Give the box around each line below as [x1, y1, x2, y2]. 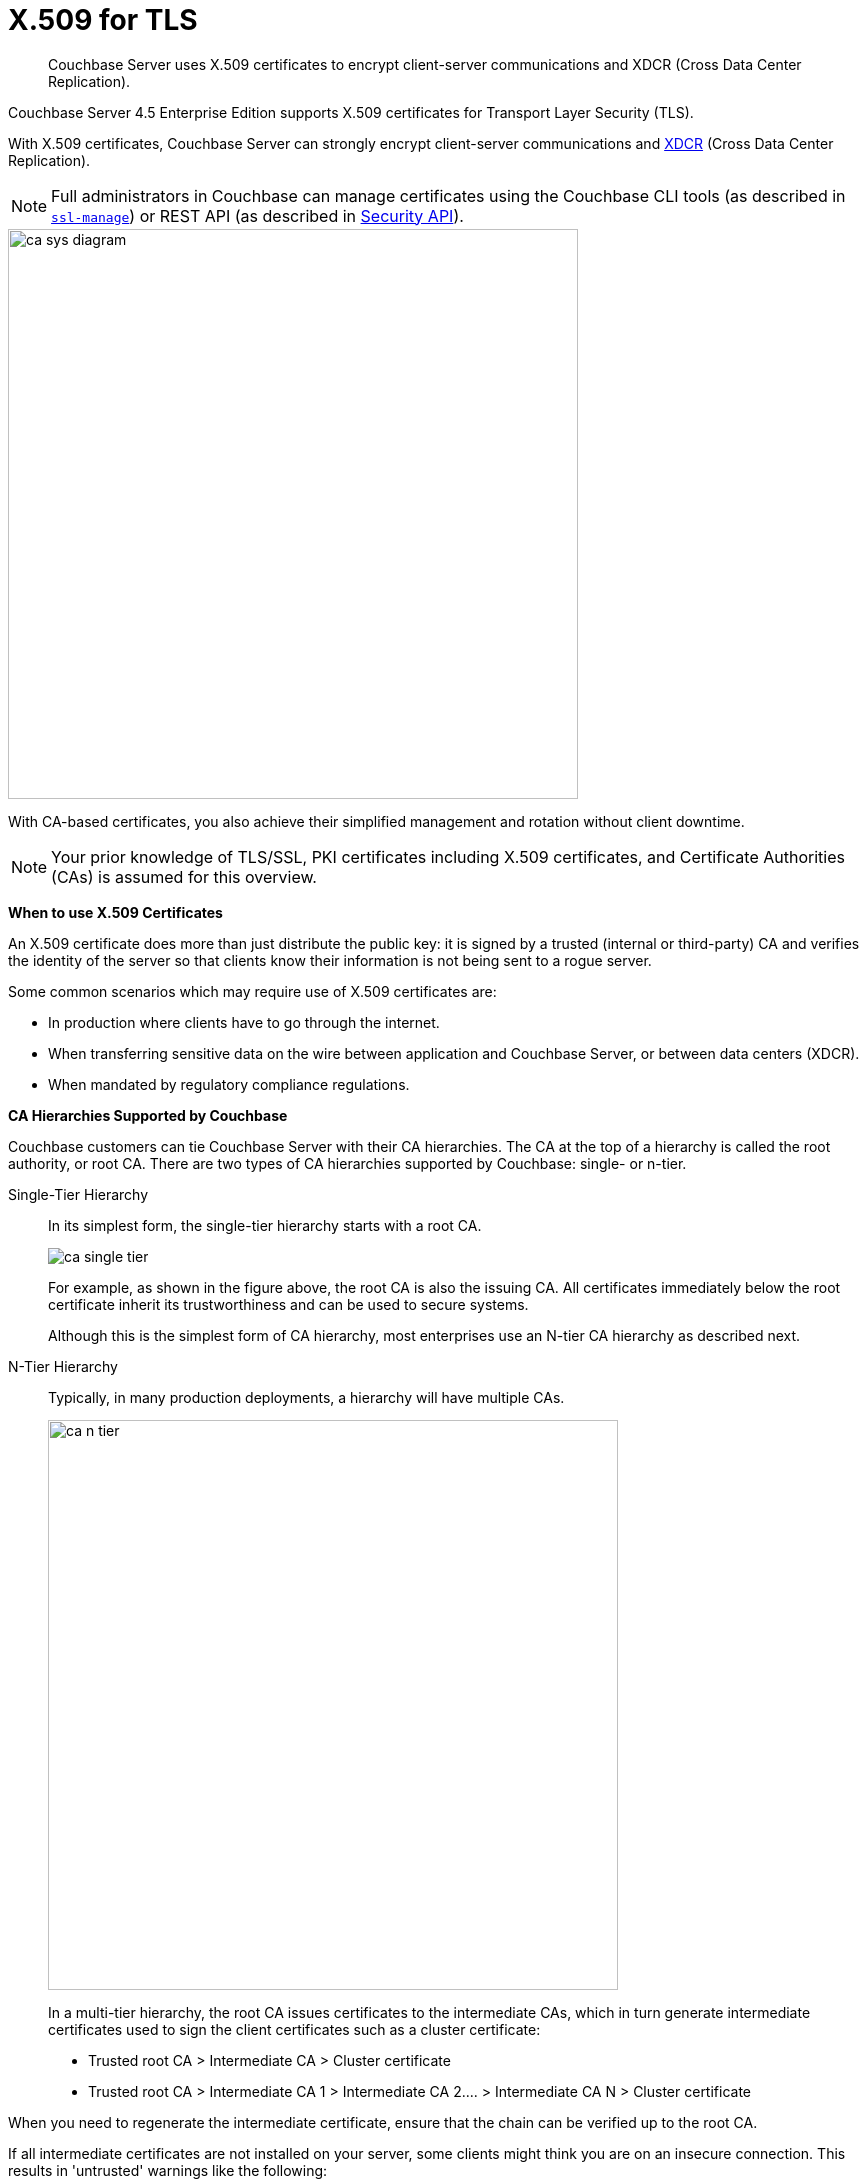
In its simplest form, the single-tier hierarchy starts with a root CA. [48, 1216, 482, 1234]
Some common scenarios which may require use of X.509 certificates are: [8, 982, 497, 1000]
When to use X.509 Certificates [8, 903, 223, 921]
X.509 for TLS [8, 3, 198, 37]
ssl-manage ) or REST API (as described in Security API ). [51, 205, 464, 226]
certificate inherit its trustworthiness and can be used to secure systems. [48, 1295, 529, 1313]
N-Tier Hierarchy [8, 1357, 118, 1375]
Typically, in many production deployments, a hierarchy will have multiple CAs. [48, 1388, 565, 1406]
